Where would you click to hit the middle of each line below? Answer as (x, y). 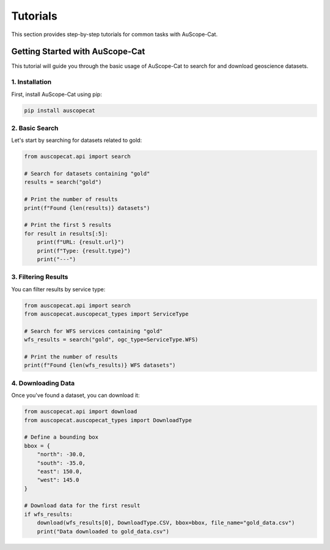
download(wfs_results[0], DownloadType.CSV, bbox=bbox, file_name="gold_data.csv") (166, 523)
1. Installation (31, 82)
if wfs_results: (49, 514)
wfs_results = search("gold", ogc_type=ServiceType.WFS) (111, 340)
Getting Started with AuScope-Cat (78, 52)
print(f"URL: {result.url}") (81, 242)
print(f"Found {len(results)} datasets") (87, 208)
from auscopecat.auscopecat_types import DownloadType (108, 420)
